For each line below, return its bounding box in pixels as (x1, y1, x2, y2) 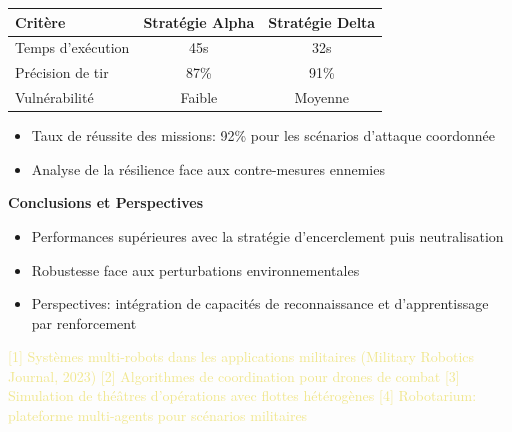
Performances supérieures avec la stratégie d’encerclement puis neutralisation (31, 225, 504, 246)
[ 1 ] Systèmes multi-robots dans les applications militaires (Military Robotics (8, 346, 475, 367)
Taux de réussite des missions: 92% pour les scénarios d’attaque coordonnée (31, 125, 495, 146)
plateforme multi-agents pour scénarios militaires (8, 405, 308, 426)
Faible (180, 87, 218, 108)
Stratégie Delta (268, 11, 376, 32)
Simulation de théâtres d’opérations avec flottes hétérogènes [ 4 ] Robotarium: (8, 385, 477, 406)
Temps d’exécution (15, 37, 130, 58)
